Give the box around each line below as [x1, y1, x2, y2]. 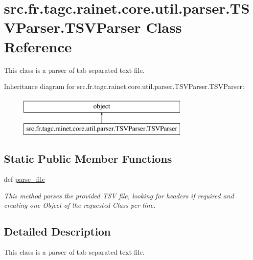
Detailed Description [4, 224, 111, 239]
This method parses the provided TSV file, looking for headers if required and [4, 190, 234, 200]
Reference [4, 36, 72, 56]
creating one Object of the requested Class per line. [4, 200, 156, 210]
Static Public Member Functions [4, 151, 172, 166]
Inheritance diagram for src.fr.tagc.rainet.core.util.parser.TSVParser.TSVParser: [4, 81, 244, 91]
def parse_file [4, 174, 45, 184]
